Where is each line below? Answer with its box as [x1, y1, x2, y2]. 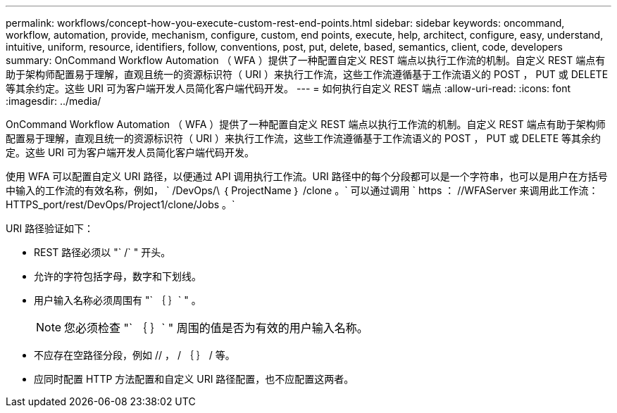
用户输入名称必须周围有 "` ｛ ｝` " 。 [34, 294, 201, 306]
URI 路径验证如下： [6, 222, 94, 234]
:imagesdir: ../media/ [6, 95, 101, 107]
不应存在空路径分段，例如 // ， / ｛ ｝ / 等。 [34, 349, 235, 361]
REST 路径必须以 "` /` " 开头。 [34, 246, 171, 258]
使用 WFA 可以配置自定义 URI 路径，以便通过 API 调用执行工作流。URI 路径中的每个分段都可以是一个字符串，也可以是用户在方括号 [6, 170, 608, 182]
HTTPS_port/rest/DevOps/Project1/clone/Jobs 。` [6, 198, 235, 210]
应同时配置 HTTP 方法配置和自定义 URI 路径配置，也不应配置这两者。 [34, 373, 354, 385]
